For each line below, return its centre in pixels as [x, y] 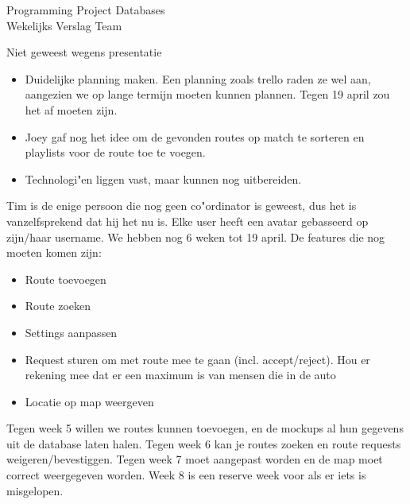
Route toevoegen [66, 279]
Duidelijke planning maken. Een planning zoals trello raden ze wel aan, [198, 78]
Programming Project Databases [86, 10]
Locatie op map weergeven [89, 401]
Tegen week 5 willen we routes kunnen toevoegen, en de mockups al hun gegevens [205, 428]
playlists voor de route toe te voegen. [115, 152]
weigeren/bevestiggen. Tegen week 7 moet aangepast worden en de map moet [195, 459]
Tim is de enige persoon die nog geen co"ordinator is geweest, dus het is [182, 205]
